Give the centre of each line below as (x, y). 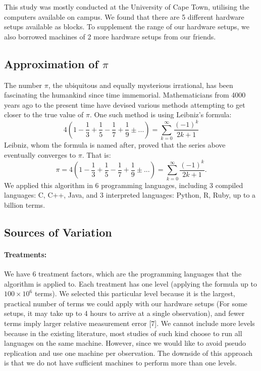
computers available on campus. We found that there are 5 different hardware (124, 16)
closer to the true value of (44, 114)
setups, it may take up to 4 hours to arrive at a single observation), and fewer (124, 313)
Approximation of (51, 63)
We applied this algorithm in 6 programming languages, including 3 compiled (124, 185)
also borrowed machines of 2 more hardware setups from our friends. (110, 36)
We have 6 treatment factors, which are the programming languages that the (123, 274)
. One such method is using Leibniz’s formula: (161, 114)
